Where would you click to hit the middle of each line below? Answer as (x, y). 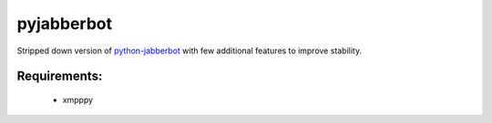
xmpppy (78, 99)
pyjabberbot (65, 24)
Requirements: (60, 76)
